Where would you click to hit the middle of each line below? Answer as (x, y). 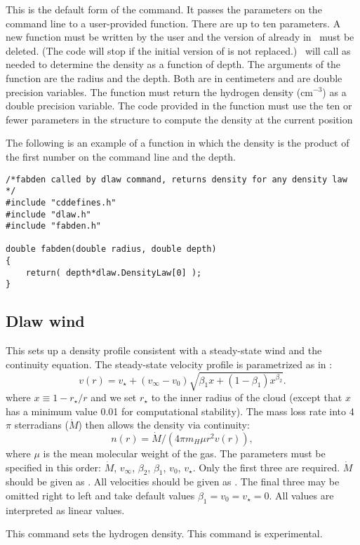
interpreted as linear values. (65, 510)
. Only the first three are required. (266, 467)
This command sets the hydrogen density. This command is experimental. (164, 533)
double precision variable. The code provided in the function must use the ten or (179, 106)
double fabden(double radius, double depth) (111, 249)
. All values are (301, 496)
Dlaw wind (45, 321)
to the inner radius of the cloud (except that (247, 397)
